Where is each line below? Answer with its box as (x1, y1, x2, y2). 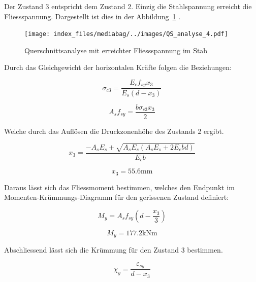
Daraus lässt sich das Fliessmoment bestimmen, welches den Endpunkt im (4, 182, 235, 192)
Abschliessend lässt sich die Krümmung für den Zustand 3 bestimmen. (4, 244, 223, 255)
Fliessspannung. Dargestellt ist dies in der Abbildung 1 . (4, 11, 181, 21)
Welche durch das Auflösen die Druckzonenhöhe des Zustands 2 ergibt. (4, 125, 224, 136)
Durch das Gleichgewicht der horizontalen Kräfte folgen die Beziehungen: (4, 62, 232, 73)
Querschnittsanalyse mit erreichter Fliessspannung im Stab (24, 45, 208, 55)
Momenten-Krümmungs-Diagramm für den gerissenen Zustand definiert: (4, 192, 229, 202)
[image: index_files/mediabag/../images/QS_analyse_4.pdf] (24, 30, 228, 38)
